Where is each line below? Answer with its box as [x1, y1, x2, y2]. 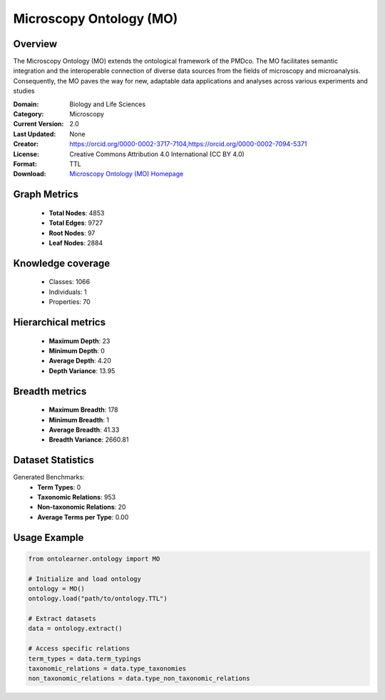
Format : [13, 159, 37, 168]
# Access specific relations [28, 644, 130, 653]
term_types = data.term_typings [28, 654, 142, 663]
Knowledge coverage [13, 257, 111, 269]
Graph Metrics [13, 188, 78, 201]
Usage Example [13, 532, 84, 544]
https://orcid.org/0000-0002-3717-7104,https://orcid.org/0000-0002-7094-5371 [69, 140, 307, 148]
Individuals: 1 [48, 288, 87, 296]
